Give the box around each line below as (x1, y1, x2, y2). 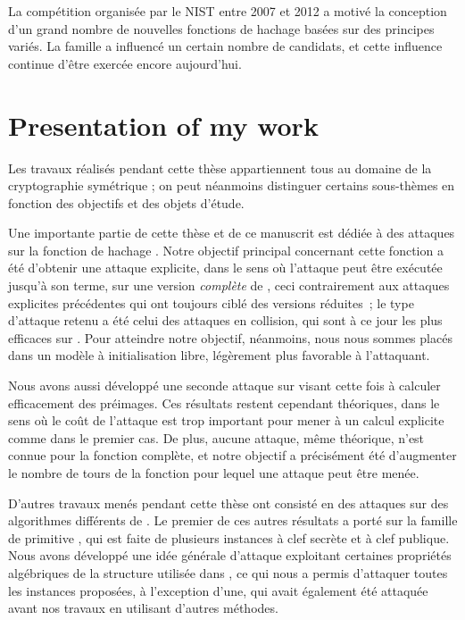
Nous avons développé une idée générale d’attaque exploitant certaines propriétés (8, 546, 452, 565)
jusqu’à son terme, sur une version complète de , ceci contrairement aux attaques (8, 276, 450, 295)
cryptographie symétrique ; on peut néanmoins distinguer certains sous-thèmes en (8, 176, 455, 195)
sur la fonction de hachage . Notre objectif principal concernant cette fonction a (8, 240, 444, 259)
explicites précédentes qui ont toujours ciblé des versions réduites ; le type (8, 293, 414, 312)
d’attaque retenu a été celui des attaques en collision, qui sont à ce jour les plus (8, 311, 443, 330)
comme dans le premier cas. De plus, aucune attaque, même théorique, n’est (8, 428, 425, 447)
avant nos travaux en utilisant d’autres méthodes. (8, 599, 278, 617)
